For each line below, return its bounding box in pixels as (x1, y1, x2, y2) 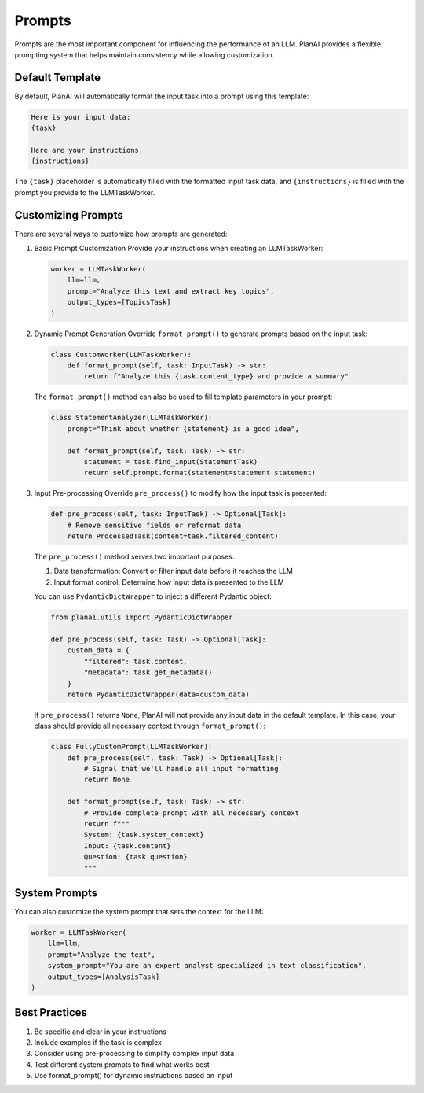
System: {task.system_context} (83, 830, 204, 840)
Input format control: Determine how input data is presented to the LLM (53, 577, 284, 586)
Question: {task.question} (83, 852, 188, 862)
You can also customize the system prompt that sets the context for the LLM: (14, 907, 264, 917)
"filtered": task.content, (83, 657, 188, 666)
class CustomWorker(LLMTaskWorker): (50, 350, 192, 359)
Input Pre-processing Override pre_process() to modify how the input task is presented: (34, 489, 327, 498)
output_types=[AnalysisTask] (47, 972, 160, 981)
